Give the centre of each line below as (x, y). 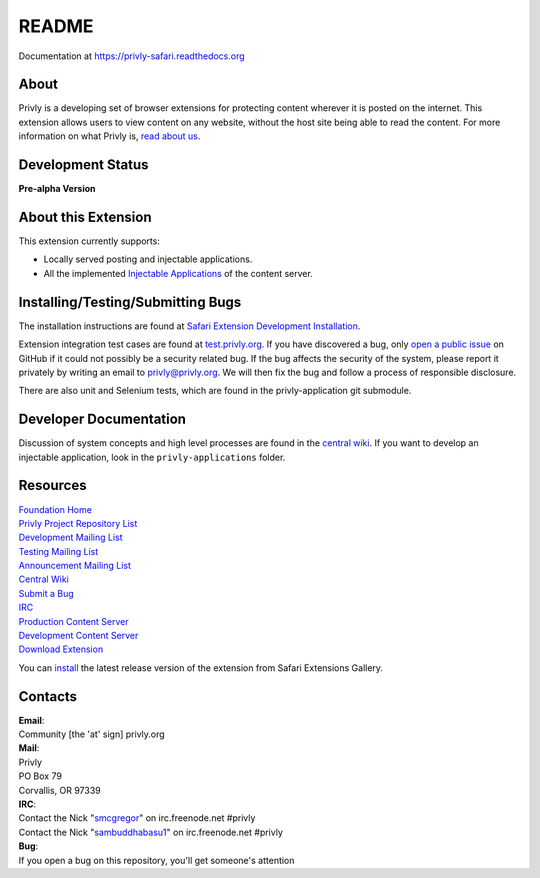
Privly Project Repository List (78, 523)
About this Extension (85, 216)
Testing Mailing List (58, 551)
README (56, 26)
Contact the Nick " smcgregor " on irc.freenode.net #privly (137, 818)
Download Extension (61, 649)
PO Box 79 (40, 776)
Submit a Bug (46, 593)
